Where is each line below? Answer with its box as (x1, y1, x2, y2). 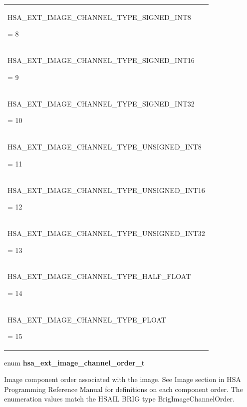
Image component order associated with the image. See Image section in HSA (4, 374, 242, 384)
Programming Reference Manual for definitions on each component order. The (4, 383, 243, 394)
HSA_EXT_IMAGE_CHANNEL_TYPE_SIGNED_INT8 (7, 11, 191, 22)
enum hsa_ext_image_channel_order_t (4, 357, 145, 367)
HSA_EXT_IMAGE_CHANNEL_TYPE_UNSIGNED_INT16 (7, 184, 205, 195)
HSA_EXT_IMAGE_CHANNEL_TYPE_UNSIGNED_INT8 (7, 141, 202, 152)
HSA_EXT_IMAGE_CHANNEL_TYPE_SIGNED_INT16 (7, 55, 195, 65)
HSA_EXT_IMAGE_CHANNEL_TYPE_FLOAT (7, 314, 166, 324)
